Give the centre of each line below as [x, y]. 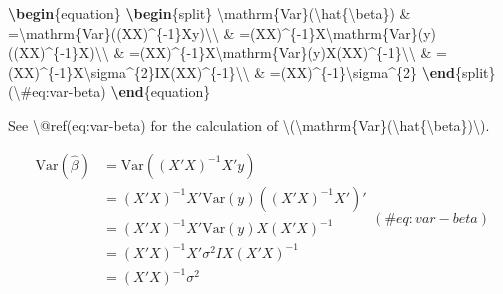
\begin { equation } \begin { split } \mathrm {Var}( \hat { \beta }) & [209, 13]
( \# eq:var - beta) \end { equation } [109, 91]
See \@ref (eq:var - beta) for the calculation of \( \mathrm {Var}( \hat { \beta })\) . [249, 124]
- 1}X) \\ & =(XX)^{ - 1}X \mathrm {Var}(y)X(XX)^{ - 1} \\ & [246, 52]
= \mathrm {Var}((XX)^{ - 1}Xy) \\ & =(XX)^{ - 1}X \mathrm [195, 32]
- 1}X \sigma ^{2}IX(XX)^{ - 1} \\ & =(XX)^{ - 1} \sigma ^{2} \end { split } [275, 71]
